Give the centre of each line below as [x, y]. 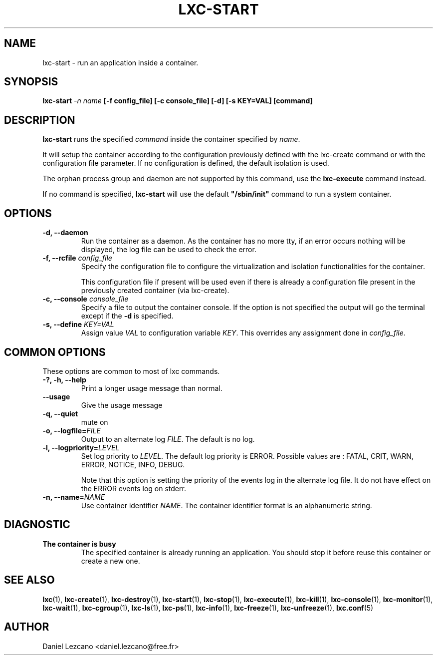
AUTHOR [27, 627]
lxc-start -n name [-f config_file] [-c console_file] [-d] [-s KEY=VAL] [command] [178, 101]
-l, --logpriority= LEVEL [81, 447]
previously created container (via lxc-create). [155, 291]
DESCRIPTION [40, 120]
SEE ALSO [29, 580]
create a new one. [110, 561]
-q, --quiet [60, 413]
